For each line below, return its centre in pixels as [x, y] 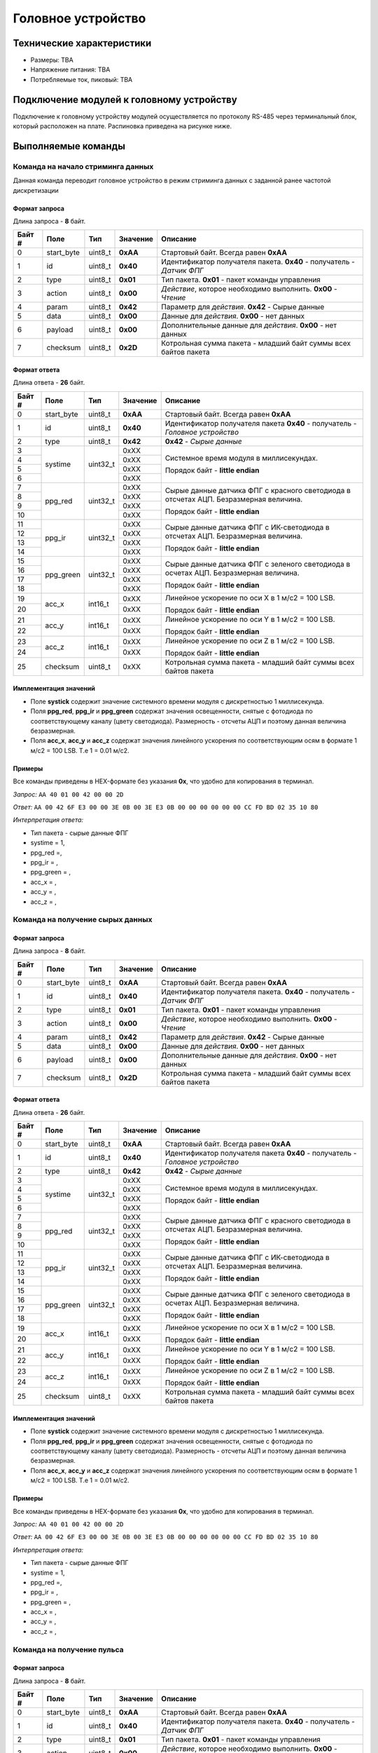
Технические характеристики [82, 43]
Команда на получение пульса [68, 1649]
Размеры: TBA [52, 60]
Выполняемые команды [69, 146]
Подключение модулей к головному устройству [125, 99]
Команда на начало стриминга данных [83, 166]
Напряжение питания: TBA [70, 69]
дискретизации [36, 190]
